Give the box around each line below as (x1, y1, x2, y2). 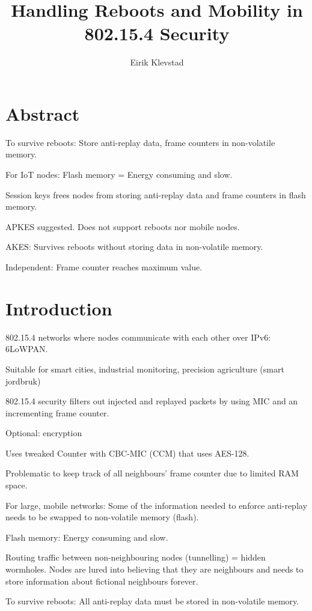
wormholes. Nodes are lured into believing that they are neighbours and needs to (5, 563, 304, 576)
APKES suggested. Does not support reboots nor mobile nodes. (5, 220, 240, 233)
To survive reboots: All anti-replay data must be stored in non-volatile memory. (5, 595, 299, 607)
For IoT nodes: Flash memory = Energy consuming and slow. (5, 168, 233, 181)
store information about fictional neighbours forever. (5, 574, 198, 587)
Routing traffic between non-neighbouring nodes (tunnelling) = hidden (5, 551, 266, 564)
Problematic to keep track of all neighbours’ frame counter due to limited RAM (5, 467, 299, 479)
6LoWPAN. (5, 342, 48, 355)
